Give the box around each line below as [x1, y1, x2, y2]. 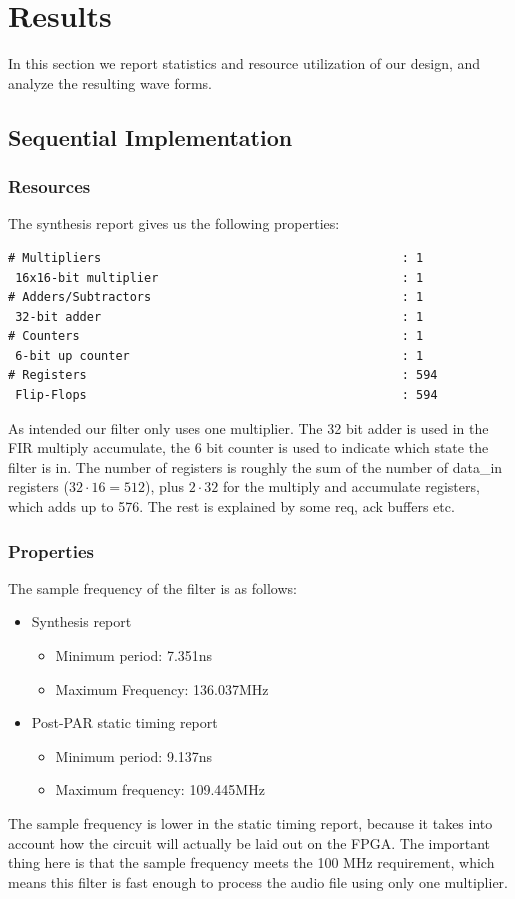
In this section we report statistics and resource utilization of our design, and [8, 53, 481, 74]
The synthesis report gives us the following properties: [8, 213, 340, 234]
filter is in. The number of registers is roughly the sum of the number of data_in [8, 456, 503, 477]
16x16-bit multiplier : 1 [15, 270, 424, 285]
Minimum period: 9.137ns [55, 745, 213, 766]
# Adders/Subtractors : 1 [8, 290, 424, 305]
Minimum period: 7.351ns [55, 645, 213, 666]
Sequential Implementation [8, 121, 293, 152]
